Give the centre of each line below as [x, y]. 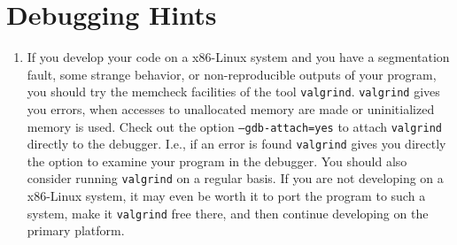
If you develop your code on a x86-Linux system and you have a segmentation [238, 57]
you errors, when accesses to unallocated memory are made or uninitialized [231, 108]
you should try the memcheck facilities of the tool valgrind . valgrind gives [233, 92]
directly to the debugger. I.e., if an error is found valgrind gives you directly [236, 144]
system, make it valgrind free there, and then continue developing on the [228, 213]
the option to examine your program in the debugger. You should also [217, 161]
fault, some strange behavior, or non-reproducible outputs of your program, [232, 74]
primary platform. [76, 230]
